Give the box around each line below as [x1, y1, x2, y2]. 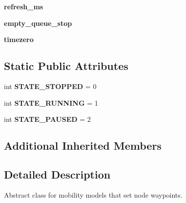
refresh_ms [4, 1, 43, 11]
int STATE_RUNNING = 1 [4, 97, 98, 108]
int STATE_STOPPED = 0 [4, 81, 97, 91]
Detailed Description [4, 166, 111, 181]
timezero [4, 34, 34, 45]
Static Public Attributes [4, 58, 128, 73]
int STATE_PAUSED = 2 [4, 114, 91, 124]
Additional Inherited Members [4, 138, 162, 153]
